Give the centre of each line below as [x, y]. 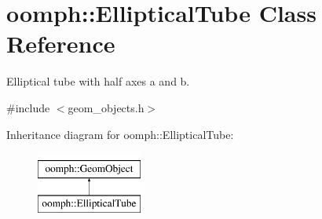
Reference [61, 44]
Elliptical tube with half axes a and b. [98, 81]
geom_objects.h [106, 107]
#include [28, 107]
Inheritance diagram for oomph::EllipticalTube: [120, 134]
